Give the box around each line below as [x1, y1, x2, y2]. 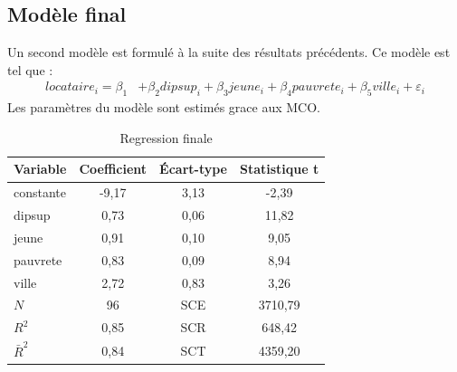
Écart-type [159, 159, 227, 178]
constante [14, 183, 67, 202]
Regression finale [119, 128, 213, 147]
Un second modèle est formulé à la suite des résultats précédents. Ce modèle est [7, 43, 451, 62]
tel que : [7, 60, 53, 79]
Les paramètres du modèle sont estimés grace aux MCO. [7, 98, 320, 117]
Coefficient [79, 159, 148, 178]
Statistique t [239, 159, 319, 178]
